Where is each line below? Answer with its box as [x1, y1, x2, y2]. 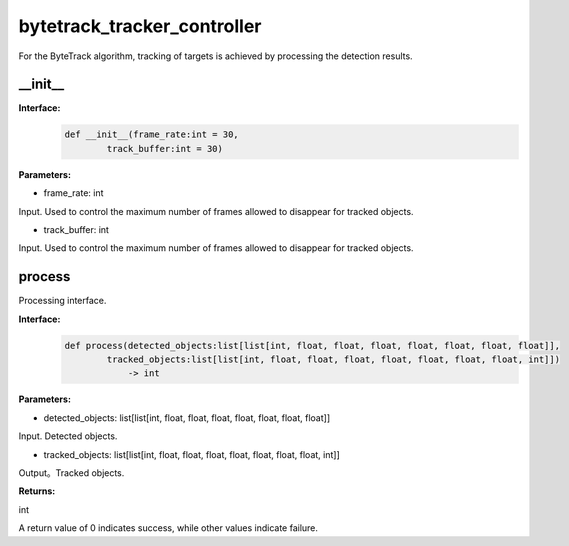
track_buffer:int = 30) [106, 143, 224, 154]
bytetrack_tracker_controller [18, 15, 262, 37]
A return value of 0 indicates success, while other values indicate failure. [18, 522, 319, 534]
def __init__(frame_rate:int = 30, [64, 129, 239, 140]
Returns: [18, 485, 56, 497]
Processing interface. [18, 295, 107, 307]
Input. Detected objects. [18, 430, 118, 442]
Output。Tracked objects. [18, 466, 125, 479]
